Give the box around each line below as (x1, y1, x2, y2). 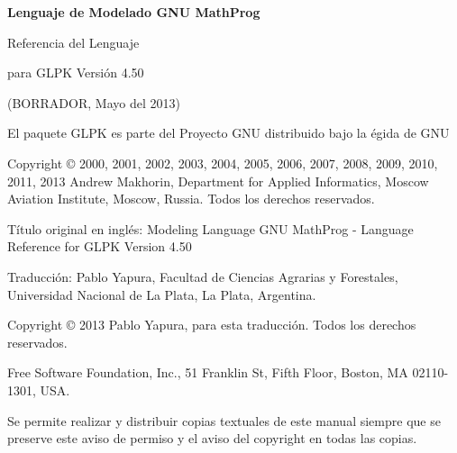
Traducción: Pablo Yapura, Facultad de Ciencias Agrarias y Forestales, (7, 267, 398, 285)
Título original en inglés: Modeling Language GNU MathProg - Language (7, 219, 414, 238)
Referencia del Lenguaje (7, 32, 140, 51)
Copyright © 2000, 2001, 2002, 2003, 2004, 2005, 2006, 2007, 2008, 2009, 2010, (7, 153, 438, 172)
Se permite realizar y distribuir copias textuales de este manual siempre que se (7, 411, 441, 430)
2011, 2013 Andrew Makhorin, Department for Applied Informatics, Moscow (7, 171, 429, 190)
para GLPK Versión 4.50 (7, 63, 144, 82)
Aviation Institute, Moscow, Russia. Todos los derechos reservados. (7, 189, 375, 208)
